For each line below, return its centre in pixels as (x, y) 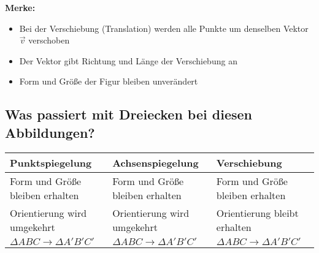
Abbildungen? (50, 132)
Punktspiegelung (51, 162)
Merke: (20, 7)
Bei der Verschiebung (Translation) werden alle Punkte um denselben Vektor (164, 28)
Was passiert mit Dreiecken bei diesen (129, 114)
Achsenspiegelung (156, 162)
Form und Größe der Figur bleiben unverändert (109, 81)
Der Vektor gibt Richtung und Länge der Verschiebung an (128, 60)
